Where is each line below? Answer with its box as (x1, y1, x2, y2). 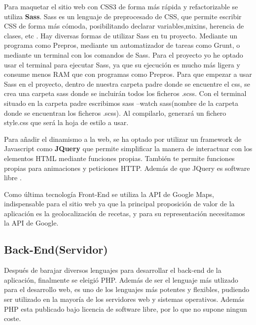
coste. (4, 313, 21, 324)
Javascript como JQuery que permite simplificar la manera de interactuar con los (4, 143, 253, 154)
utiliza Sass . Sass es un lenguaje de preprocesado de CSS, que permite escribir (4, 11, 242, 21)
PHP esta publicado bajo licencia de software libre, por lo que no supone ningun (4, 303, 247, 314)
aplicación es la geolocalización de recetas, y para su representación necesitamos (4, 208, 245, 218)
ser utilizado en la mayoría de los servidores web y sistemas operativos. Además (4, 294, 245, 304)
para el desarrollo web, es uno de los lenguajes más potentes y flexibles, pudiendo (4, 284, 250, 294)
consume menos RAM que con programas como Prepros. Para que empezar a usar (4, 69, 252, 79)
